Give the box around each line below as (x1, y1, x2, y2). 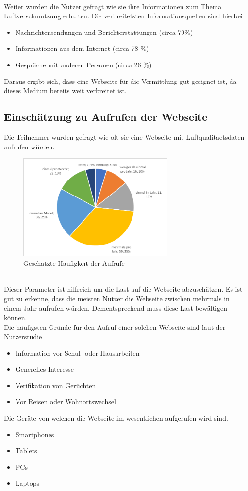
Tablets (15, 445, 37, 456)
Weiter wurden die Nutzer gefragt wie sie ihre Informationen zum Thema (4, 1, 222, 11)
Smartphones (15, 429, 54, 439)
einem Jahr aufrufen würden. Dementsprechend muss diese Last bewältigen (4, 303, 227, 313)
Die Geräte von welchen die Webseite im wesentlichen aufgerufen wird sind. (4, 413, 228, 423)
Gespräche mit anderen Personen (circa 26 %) (15, 59, 152, 69)
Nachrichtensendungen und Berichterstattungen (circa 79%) (15, 27, 193, 37)
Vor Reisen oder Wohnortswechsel (15, 396, 116, 407)
